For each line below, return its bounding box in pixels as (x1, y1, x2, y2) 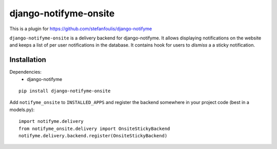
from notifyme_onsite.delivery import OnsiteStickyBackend (18, 125, 170, 132)
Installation (9, 55, 46, 64)
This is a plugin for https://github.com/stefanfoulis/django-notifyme (9, 26, 152, 32)
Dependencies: (9, 69, 42, 75)
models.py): (9, 107, 35, 113)
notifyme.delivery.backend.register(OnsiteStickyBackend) (18, 133, 168, 138)
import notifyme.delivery (18, 118, 84, 124)
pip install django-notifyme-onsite (18, 88, 111, 94)
